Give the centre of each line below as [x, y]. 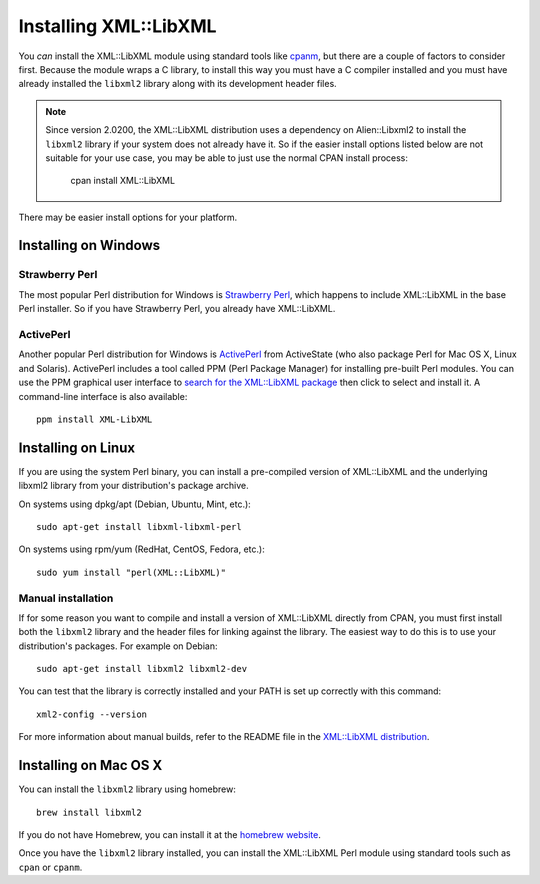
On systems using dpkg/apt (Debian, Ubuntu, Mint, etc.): [135, 504]
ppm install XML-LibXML [94, 419]
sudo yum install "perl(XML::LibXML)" [131, 572]
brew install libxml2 [89, 812]
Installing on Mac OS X [90, 765]
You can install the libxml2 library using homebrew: [127, 789]
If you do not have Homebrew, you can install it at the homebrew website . [170, 834]
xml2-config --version [92, 714]
